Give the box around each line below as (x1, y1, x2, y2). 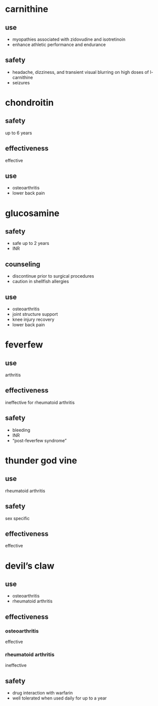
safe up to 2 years (12, 240, 49, 246)
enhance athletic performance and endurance (12, 42, 106, 48)
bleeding (12, 427, 31, 433)
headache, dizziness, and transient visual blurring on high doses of (12, 69, 149, 75)
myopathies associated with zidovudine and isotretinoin (12, 36, 126, 42)
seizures (12, 79, 30, 85)
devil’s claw (5, 560, 54, 571)
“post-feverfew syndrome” (12, 437, 67, 443)
